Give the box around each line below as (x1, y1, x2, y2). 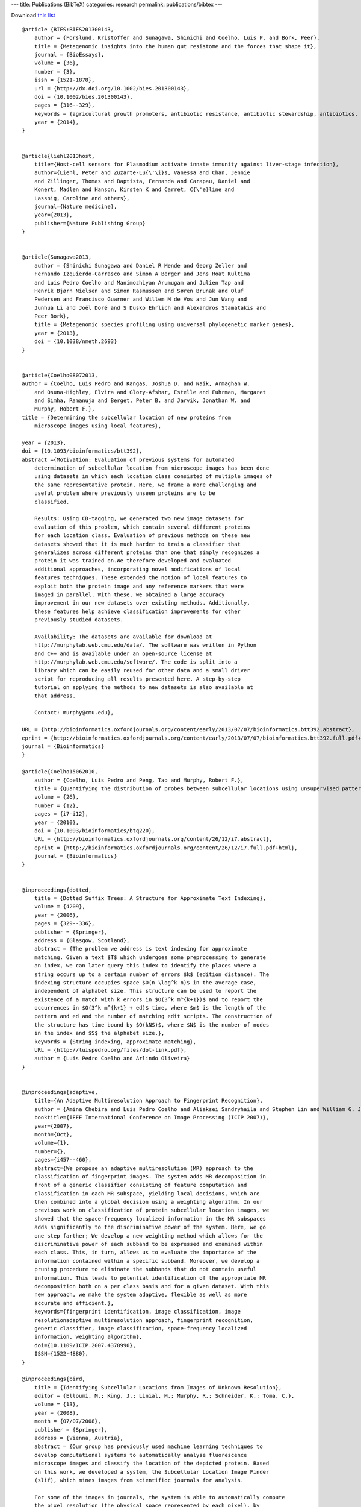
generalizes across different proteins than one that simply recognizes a (34, 549, 260, 556)
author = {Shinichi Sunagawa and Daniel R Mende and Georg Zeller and (34, 262, 247, 269)
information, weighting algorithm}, (34, 1333, 143, 1341)
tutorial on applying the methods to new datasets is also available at (34, 684, 254, 691)
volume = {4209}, (34, 903, 85, 910)
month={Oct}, (34, 1131, 73, 1137)
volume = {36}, (34, 60, 79, 66)
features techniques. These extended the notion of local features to (34, 574, 247, 581)
